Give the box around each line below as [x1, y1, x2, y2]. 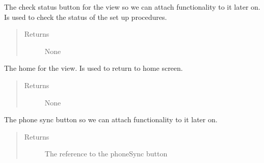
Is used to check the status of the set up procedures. [4, 11, 167, 22]
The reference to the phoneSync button [44, 148, 168, 159]
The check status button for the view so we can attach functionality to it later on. [4, 2, 260, 12]
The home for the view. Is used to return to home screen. [4, 63, 183, 73]
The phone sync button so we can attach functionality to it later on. [4, 114, 218, 125]
